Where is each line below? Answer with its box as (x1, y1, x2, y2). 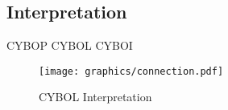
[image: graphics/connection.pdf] (39, 65, 224, 77)
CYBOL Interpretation (39, 88, 152, 105)
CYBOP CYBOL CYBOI (6, 37, 133, 54)
